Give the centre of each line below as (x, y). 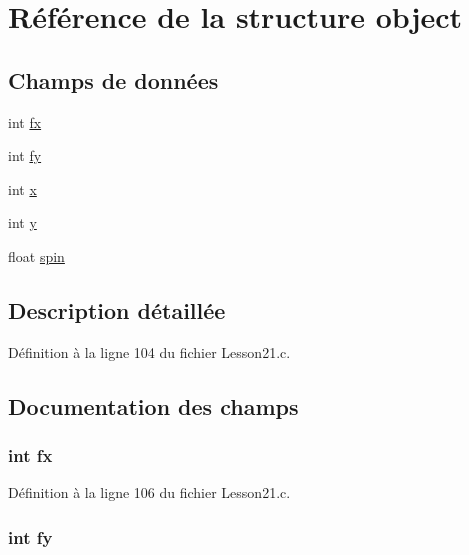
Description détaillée (117, 309)
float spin (36, 255)
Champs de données (113, 79)
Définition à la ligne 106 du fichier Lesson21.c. (149, 492)
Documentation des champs (153, 405)
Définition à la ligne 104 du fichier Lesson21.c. (149, 351)
